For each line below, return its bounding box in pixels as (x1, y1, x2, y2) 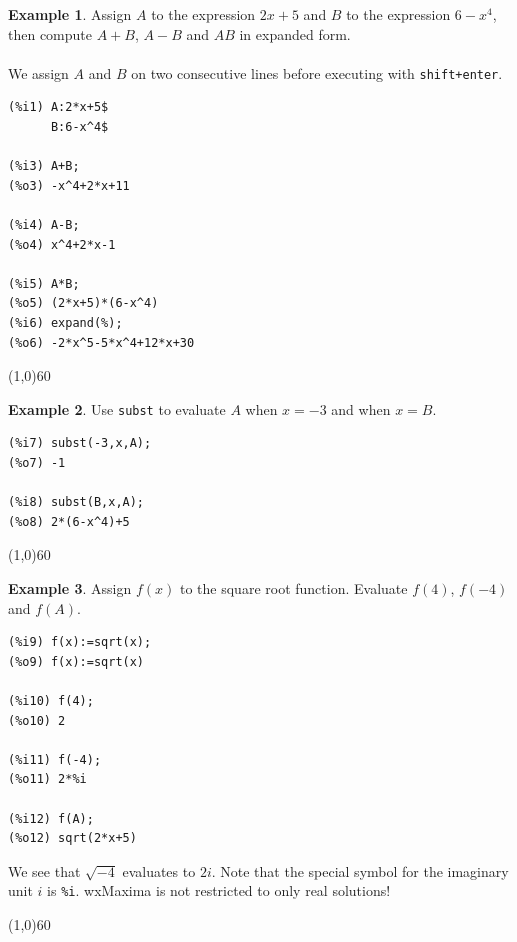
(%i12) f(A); (8, 811, 94, 826)
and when (331, 398, 391, 419)
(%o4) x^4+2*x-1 (8, 237, 116, 252)
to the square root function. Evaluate (179, 577, 408, 598)
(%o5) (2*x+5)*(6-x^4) (8, 296, 159, 311)
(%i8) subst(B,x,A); (8, 495, 145, 510)
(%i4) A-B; (8, 218, 80, 232)
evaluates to (122, 860, 196, 881)
